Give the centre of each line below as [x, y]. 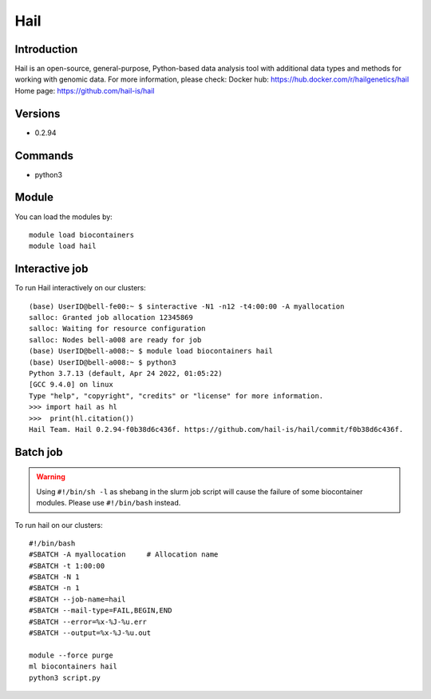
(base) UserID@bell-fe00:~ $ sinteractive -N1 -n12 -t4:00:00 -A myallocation [187, 306]
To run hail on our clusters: [59, 525]
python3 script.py [65, 677]
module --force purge [71, 655]
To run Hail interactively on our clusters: [81, 288]
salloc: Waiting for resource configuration [118, 329]
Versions [38, 113]
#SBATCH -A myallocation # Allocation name [124, 555]
